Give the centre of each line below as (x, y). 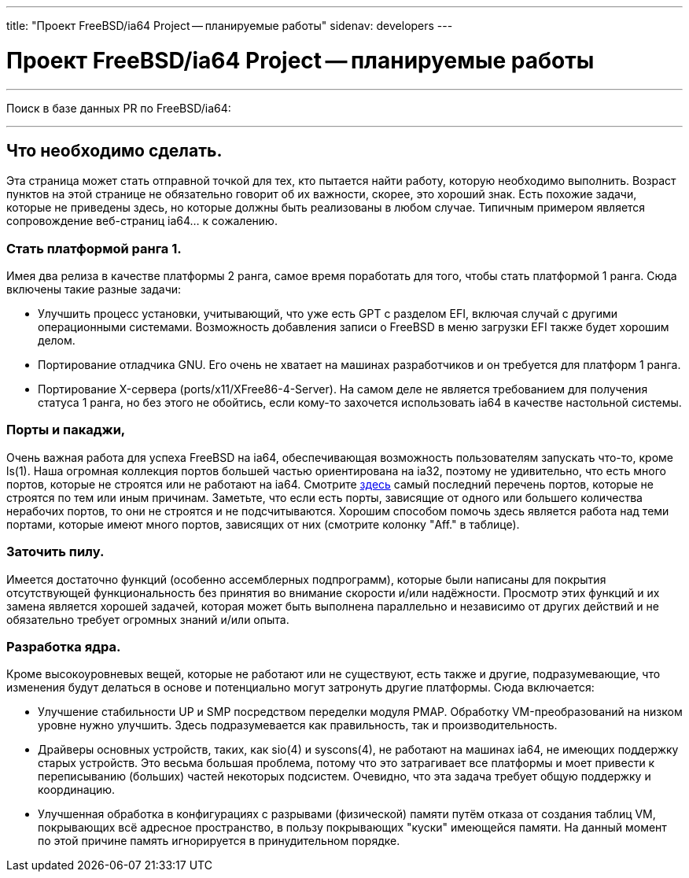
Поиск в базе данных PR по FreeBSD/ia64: (119, 108)
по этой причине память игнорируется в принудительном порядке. (219, 841)
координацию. (77, 790)
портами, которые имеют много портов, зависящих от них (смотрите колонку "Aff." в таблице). (263, 524)
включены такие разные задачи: (94, 290)
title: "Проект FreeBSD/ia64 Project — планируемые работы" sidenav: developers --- (230, 26)
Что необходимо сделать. (114, 150)
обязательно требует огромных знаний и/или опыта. (148, 619)
